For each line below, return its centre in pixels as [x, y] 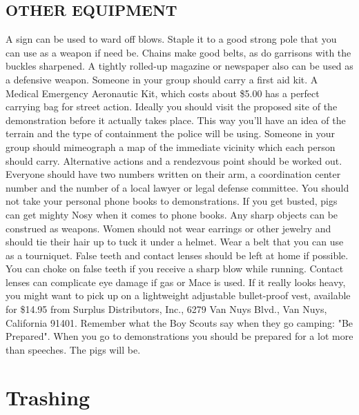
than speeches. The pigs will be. [73, 349]
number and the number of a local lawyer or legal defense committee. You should [177, 187]
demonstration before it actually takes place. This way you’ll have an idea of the [176, 120]
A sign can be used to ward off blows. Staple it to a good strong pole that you [171, 39]
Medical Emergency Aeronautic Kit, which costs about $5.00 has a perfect [163, 93]
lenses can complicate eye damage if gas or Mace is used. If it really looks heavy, [176, 282]
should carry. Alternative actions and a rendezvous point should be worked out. [174, 160]
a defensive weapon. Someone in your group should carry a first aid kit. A [162, 79]
